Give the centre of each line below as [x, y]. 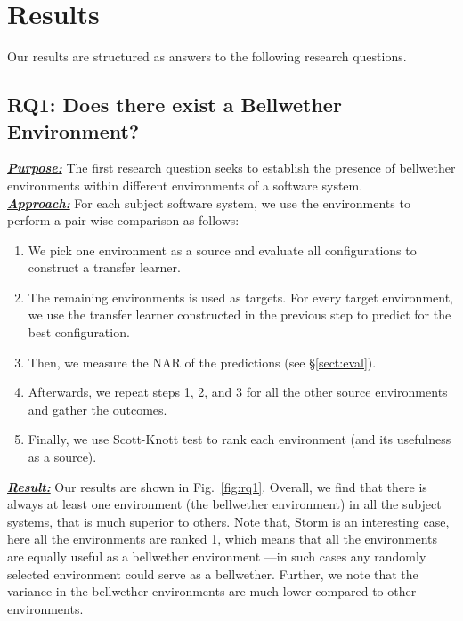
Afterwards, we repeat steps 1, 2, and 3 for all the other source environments [238, 392]
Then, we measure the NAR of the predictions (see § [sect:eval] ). [202, 362]
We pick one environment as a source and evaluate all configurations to [222, 250]
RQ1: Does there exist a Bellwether [175, 105]
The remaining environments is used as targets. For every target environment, [241, 297]
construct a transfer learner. [104, 267]
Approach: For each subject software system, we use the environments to [209, 202]
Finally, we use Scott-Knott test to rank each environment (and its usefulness [240, 439]
